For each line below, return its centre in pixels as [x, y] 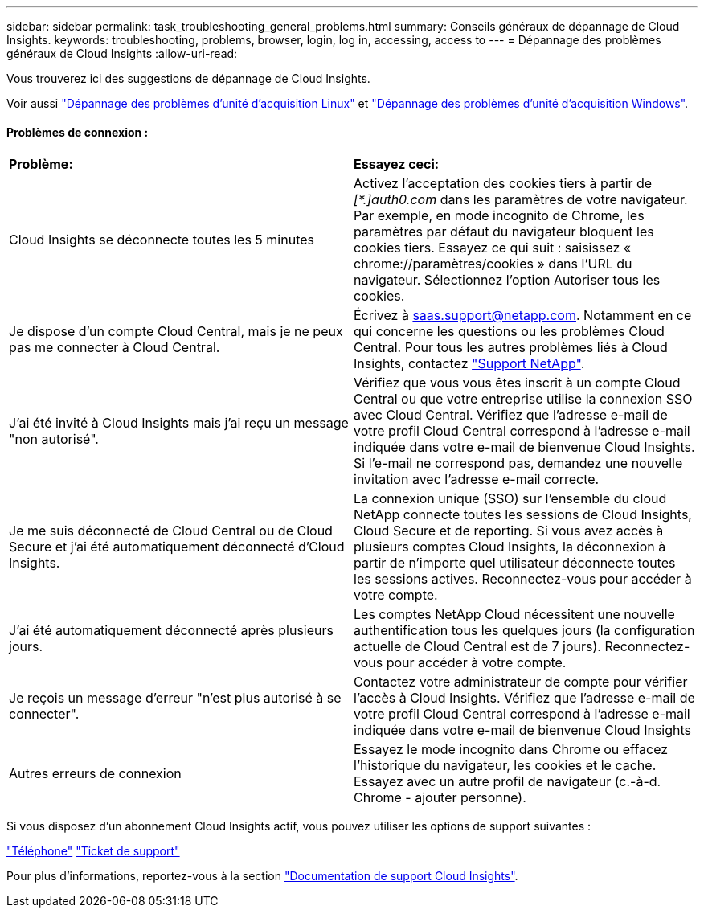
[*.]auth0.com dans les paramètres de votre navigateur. [521, 200]
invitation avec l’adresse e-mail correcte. [477, 480]
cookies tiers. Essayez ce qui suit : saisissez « [493, 248]
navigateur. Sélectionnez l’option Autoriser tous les [507, 280]
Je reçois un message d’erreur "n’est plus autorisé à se [175, 698]
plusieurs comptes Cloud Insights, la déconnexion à [510, 547]
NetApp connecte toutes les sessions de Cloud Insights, [523, 515]
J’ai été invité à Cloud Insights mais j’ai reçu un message [179, 423]
